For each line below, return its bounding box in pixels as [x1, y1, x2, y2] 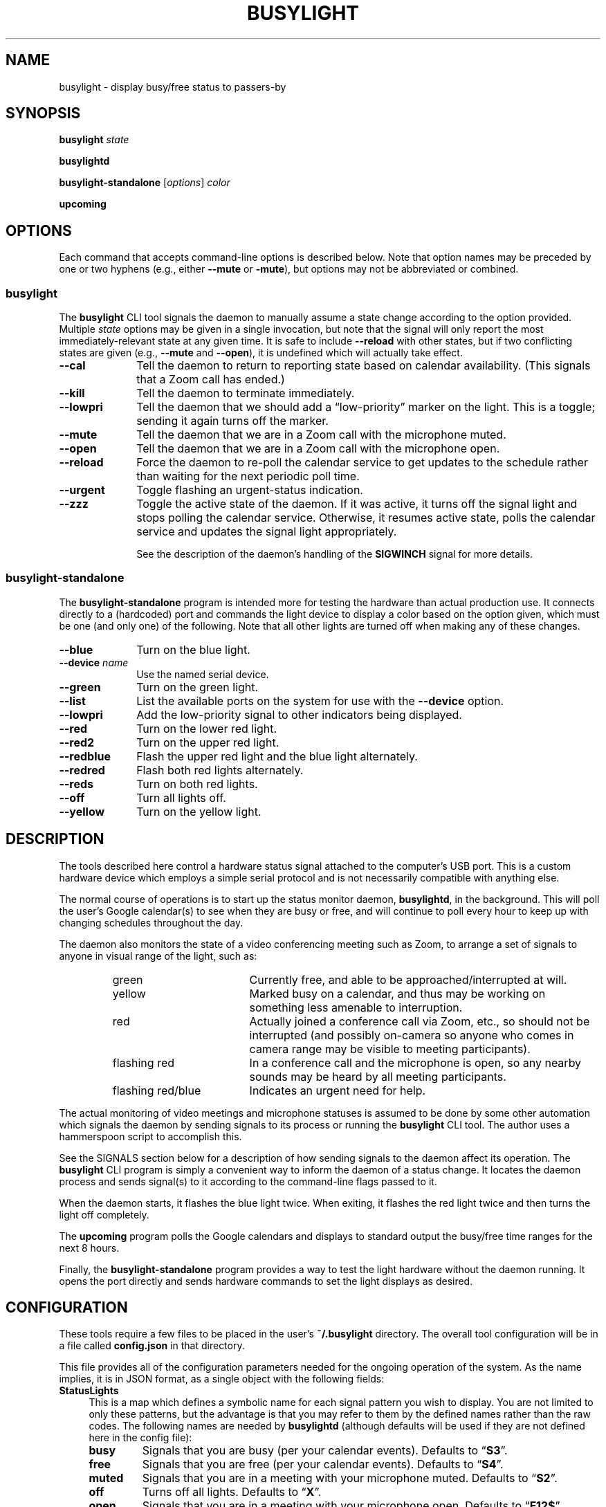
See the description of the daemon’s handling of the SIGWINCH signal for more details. [136, 548, 533, 560]
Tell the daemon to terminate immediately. [136, 386, 355, 401]
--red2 [59, 735, 95, 749]
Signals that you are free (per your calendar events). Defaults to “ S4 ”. [142, 1457, 504, 1472]
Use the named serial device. [136, 668, 269, 680]
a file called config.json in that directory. [59, 1340, 245, 1352]
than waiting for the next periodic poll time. [136, 469, 360, 484]
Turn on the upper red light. [136, 735, 279, 749]
